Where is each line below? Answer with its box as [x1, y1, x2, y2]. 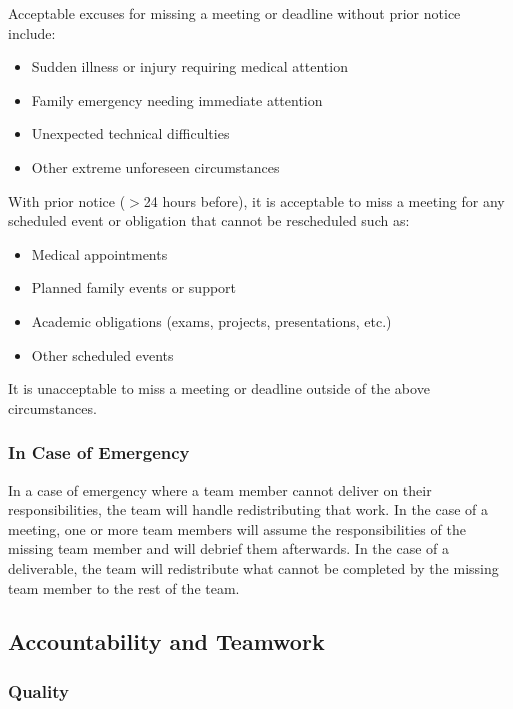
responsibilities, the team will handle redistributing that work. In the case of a [8, 499, 489, 520]
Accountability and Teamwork [8, 626, 325, 657]
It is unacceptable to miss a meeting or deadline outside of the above [8, 378, 430, 399]
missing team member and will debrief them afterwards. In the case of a [8, 538, 450, 559]
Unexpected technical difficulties [31, 123, 230, 144]
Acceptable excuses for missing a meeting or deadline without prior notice [8, 3, 461, 23]
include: [8, 22, 56, 43]
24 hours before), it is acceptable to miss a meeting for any [143, 190, 505, 211]
